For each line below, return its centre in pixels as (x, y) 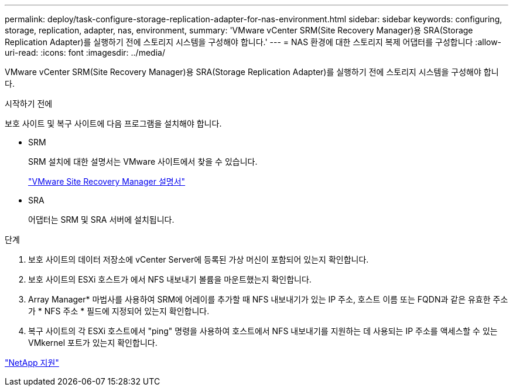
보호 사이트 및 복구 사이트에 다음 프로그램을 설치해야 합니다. (113, 123)
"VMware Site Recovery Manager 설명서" (107, 181)
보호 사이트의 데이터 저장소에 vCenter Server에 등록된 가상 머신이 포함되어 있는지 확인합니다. (199, 259)
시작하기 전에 (29, 103)
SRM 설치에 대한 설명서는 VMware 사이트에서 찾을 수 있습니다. (143, 161)
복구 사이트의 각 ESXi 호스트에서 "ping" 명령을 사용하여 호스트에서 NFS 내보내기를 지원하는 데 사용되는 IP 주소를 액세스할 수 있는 (263, 331)
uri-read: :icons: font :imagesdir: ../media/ (85, 52)
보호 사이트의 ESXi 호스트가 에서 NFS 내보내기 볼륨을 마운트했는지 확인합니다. (170, 279)
